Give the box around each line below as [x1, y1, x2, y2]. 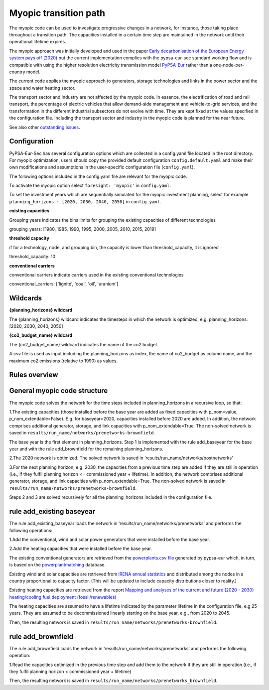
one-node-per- [213, 62, 244, 68]
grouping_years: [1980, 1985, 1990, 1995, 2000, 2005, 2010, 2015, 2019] [9, 226, 156, 232]
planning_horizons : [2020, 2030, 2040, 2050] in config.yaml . [9, 198, 161, 204]
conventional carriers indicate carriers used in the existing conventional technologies [9, 272, 184, 277]
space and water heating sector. [9, 85, 76, 91]
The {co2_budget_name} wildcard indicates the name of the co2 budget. [9, 341, 159, 347]
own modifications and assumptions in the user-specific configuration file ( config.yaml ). [9, 164, 195, 170]
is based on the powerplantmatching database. [9, 562, 106, 568]
